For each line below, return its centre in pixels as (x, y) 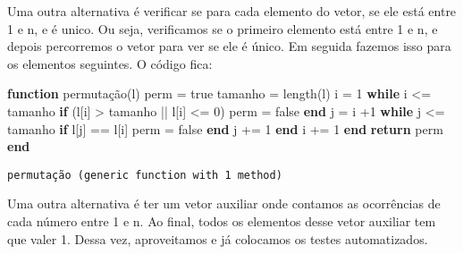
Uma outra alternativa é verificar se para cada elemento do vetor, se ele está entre (232, 11)
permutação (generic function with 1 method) (145, 175)
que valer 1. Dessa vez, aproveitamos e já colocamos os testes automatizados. (218, 238)
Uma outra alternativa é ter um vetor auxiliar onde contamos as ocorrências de (224, 203)
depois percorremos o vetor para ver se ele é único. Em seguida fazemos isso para (229, 46)
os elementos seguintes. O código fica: (110, 63)
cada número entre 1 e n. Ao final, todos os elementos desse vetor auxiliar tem (222, 221)
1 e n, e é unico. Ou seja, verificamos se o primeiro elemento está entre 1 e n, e (223, 28)
